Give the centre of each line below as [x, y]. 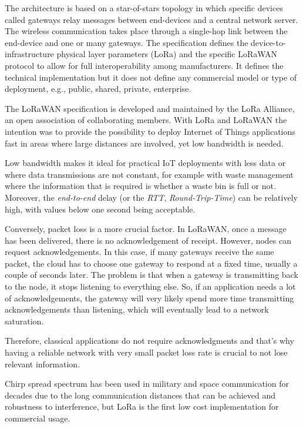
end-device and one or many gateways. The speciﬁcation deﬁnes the [127, 42]
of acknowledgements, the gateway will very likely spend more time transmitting [149, 298]
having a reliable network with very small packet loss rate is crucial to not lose [146, 352]
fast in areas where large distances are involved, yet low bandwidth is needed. [144, 143]
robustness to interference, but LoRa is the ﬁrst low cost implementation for [142, 407]
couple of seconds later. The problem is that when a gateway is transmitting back [151, 275]
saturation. [24, 321]
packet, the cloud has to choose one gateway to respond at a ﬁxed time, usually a [151, 263]
